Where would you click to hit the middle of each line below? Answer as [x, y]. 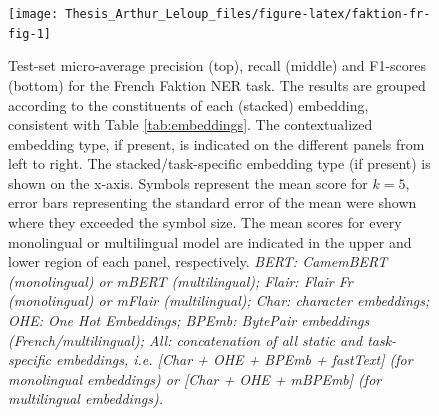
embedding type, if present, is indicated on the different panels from [216, 143]
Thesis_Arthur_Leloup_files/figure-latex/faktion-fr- [248, 14]
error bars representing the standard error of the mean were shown [212, 202]
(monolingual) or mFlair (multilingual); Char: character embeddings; [219, 300]
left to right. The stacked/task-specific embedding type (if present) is [219, 163]
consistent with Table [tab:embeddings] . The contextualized [190, 124]
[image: [33, 14]
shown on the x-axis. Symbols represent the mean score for [188, 182]
